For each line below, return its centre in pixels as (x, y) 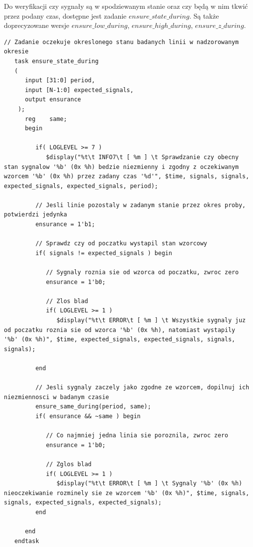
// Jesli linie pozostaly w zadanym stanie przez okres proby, (140, 205)
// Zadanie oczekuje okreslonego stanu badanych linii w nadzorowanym (121, 42)
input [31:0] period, (60, 81)
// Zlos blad (67, 301)
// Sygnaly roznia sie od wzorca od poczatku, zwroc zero (142, 273)
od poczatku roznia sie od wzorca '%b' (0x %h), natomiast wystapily (120, 330)
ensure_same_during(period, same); (93, 407)
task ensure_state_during (57, 61)
